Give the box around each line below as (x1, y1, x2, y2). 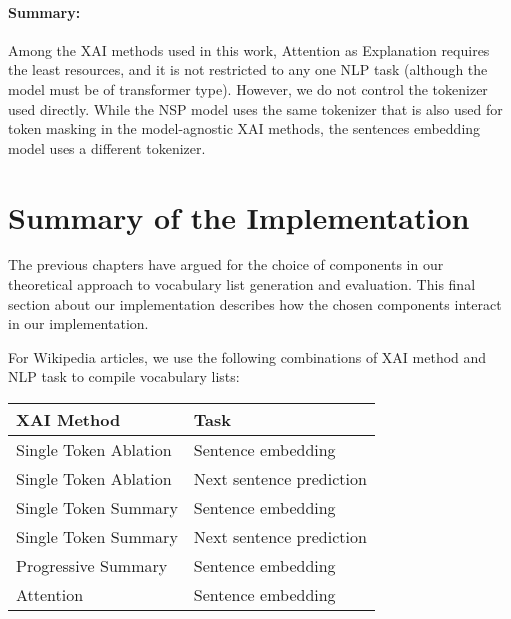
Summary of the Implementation (8, 196, 470, 237)
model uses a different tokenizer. (8, 137, 206, 158)
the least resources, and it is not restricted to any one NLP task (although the (8, 59, 488, 80)
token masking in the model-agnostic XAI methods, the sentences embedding (8, 118, 481, 139)
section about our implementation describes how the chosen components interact (8, 293, 502, 314)
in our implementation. (8, 313, 149, 334)
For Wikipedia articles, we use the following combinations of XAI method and (8, 346, 487, 367)
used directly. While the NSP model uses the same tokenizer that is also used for (8, 98, 503, 119)
